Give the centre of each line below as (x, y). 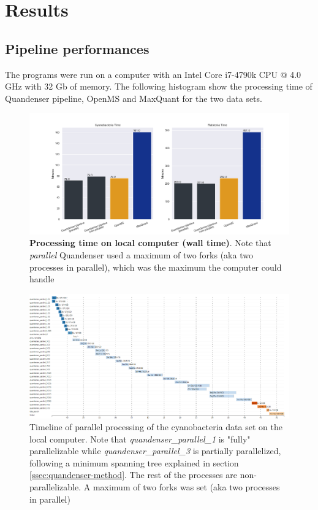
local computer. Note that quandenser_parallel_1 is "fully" (140, 439)
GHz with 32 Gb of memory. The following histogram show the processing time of (159, 86)
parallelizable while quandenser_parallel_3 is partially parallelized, (155, 451)
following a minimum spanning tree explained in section (134, 462)
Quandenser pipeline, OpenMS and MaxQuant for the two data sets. (134, 98)
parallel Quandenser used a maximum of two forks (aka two (141, 255)
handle (42, 279)
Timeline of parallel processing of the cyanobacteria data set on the (156, 427)
